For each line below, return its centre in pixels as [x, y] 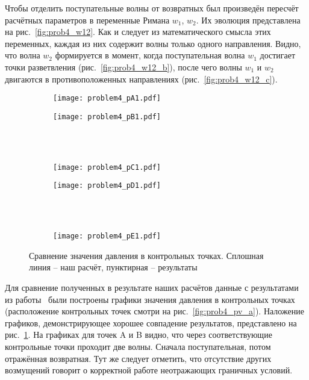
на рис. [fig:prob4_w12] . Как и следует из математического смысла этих [138, 32]
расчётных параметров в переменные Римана [87, 20]
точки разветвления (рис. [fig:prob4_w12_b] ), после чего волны [123, 67]
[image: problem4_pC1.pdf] [107, 167]
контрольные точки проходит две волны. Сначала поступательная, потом [138, 346]
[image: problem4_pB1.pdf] [107, 117]
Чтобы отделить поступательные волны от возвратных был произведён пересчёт [152, 8]
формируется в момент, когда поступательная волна [150, 55]
